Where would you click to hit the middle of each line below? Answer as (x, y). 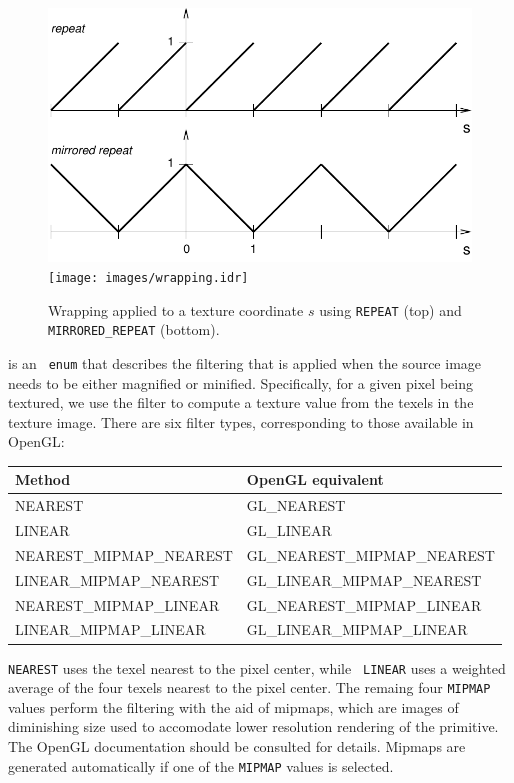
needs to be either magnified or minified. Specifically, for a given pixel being (240, 382)
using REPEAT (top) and (390, 309)
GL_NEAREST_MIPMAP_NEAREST (370, 554)
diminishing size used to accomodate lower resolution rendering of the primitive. (253, 726)
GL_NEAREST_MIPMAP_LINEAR (364, 604)
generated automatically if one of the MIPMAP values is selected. (201, 765)
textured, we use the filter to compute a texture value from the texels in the (241, 402)
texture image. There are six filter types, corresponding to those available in (241, 421)
